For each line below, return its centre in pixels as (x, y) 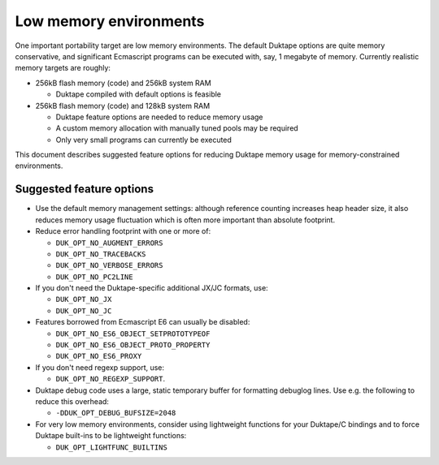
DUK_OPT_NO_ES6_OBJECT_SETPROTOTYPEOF (133, 334)
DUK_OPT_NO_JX (84, 299)
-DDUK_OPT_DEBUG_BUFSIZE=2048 (116, 413)
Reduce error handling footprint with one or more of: (123, 231)
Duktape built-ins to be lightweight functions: (111, 436)
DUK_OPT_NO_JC (84, 311)
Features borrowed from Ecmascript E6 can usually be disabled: (143, 322)
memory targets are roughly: (63, 68)
